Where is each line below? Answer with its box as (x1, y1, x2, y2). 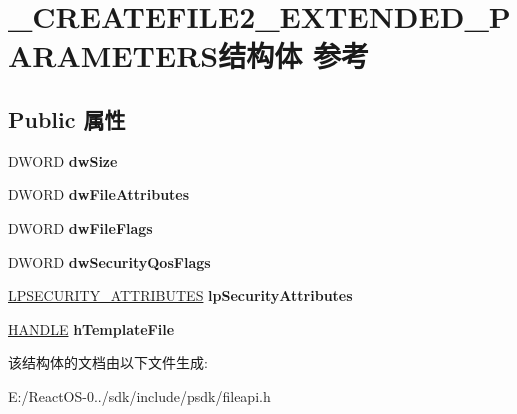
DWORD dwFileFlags (8, 217, 153, 238)
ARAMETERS (8, 35, 219, 76)
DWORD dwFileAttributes (8, 184, 190, 205)
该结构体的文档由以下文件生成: (8, 352, 208, 373)
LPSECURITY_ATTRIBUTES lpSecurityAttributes (8, 285, 353, 306)
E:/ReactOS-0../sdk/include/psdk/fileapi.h (8, 385, 271, 406)
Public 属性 (8, 103, 126, 134)
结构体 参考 (218, 35, 369, 76)
